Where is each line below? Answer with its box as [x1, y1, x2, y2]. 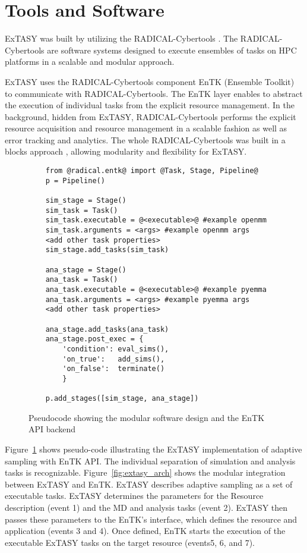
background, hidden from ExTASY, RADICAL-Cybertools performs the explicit [5, 110, 296, 122]
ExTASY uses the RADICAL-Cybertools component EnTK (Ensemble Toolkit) [5, 75, 295, 87]
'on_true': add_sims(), [62, 354, 165, 363]
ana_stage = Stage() [45, 265, 126, 274]
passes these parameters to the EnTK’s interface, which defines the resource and [5, 513, 297, 525]
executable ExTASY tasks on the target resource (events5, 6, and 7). [5, 536, 255, 548]
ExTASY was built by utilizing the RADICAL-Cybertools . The [5, 32, 238, 45]
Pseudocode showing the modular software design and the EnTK [29, 411, 265, 423]
